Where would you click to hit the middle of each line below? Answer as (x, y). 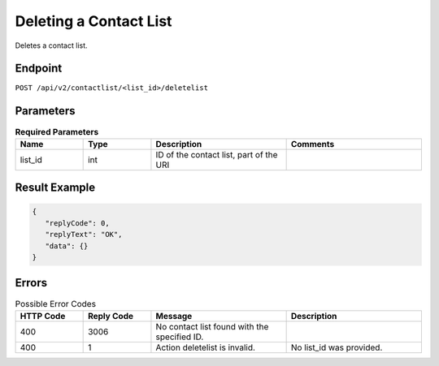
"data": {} (67, 246)
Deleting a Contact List (93, 21)
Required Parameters (57, 131)
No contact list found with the (212, 326)
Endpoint (39, 69)
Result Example (55, 188)
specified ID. (180, 337)
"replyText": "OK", (84, 235)
